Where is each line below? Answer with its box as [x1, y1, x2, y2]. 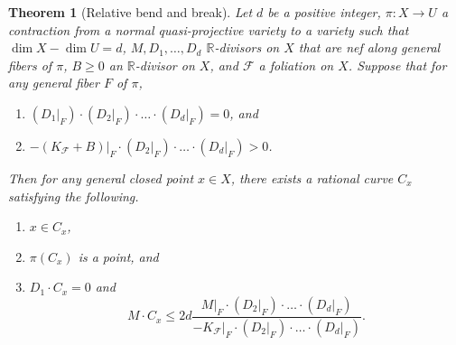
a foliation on [258, 55, 334, 74]
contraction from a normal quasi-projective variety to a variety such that [8, 20, 409, 39]
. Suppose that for [348, 55, 447, 74]
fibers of [8, 55, 52, 74]
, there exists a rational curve [230, 168, 394, 187]
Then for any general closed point [8, 168, 194, 187]
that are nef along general [298, 38, 441, 57]
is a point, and [78, 247, 159, 266]
